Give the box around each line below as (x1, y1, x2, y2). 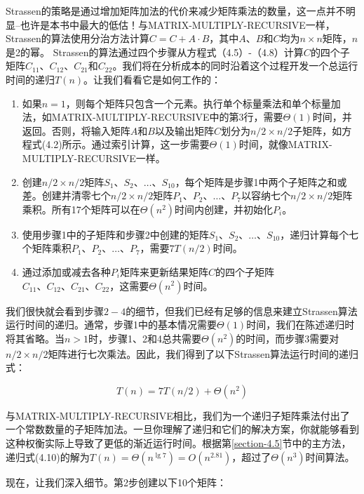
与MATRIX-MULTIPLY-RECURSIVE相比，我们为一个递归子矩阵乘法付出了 (6, 408, 350, 422)
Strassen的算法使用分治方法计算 (6, 31, 149, 46)
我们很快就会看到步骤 (6, 303, 104, 318)
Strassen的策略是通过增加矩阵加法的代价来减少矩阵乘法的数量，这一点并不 (6, 4, 346, 18)
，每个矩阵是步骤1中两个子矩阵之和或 (175, 174, 347, 189)
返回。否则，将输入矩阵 (22, 123, 130, 138)
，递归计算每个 (280, 227, 349, 241)
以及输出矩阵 (154, 123, 214, 138)
